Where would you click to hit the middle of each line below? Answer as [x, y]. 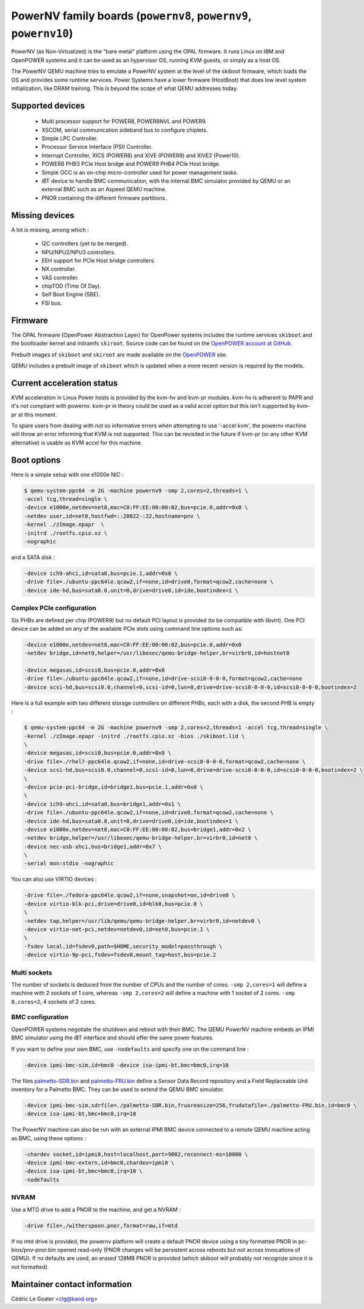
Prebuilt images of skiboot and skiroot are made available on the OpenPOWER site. [119, 355]
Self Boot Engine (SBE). [71, 294]
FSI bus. [52, 303]
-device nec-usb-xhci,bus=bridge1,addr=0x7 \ [93, 846]
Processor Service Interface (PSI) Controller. [97, 147]
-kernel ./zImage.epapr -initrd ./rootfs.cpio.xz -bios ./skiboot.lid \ [134, 736]
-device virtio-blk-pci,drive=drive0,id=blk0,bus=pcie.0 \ [113, 904]
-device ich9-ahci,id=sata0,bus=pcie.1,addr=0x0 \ [101, 573]
